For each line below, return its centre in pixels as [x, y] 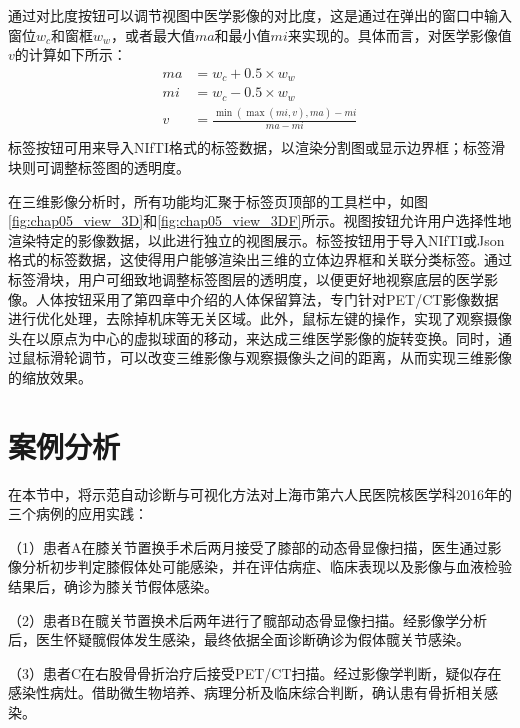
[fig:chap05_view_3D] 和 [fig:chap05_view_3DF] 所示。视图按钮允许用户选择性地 [260, 220]
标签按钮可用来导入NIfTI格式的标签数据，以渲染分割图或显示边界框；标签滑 [256, 147]
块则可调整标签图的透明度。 [99, 167]
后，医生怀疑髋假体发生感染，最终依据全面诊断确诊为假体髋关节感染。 [239, 639]
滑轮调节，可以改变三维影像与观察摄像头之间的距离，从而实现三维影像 [280, 357]
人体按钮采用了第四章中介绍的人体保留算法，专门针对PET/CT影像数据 [267, 298]
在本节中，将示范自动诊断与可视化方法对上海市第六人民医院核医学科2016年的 [260, 493]
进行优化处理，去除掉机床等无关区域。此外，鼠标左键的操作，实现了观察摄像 [260, 318]
